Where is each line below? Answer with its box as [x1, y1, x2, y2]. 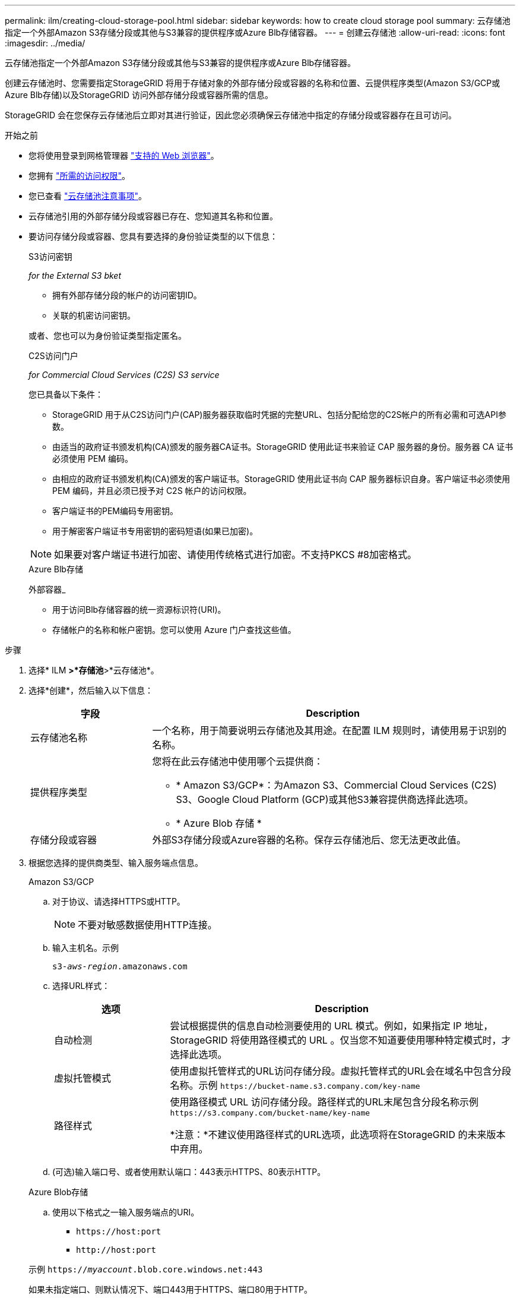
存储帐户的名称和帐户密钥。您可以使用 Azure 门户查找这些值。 [52, 625, 296, 635]
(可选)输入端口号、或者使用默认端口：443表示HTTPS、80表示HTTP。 [52, 1167, 326, 1177]
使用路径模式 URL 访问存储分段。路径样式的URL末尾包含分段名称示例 [170, 1096, 479, 1108]
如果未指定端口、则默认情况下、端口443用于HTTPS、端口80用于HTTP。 [28, 1284, 313, 1294]
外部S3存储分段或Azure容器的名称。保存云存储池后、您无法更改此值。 [152, 834, 467, 846]
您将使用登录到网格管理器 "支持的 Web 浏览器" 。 [28, 150, 219, 160]
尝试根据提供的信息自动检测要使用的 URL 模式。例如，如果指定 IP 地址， [170, 1020, 493, 1032]
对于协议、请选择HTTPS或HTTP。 [52, 896, 185, 906]
